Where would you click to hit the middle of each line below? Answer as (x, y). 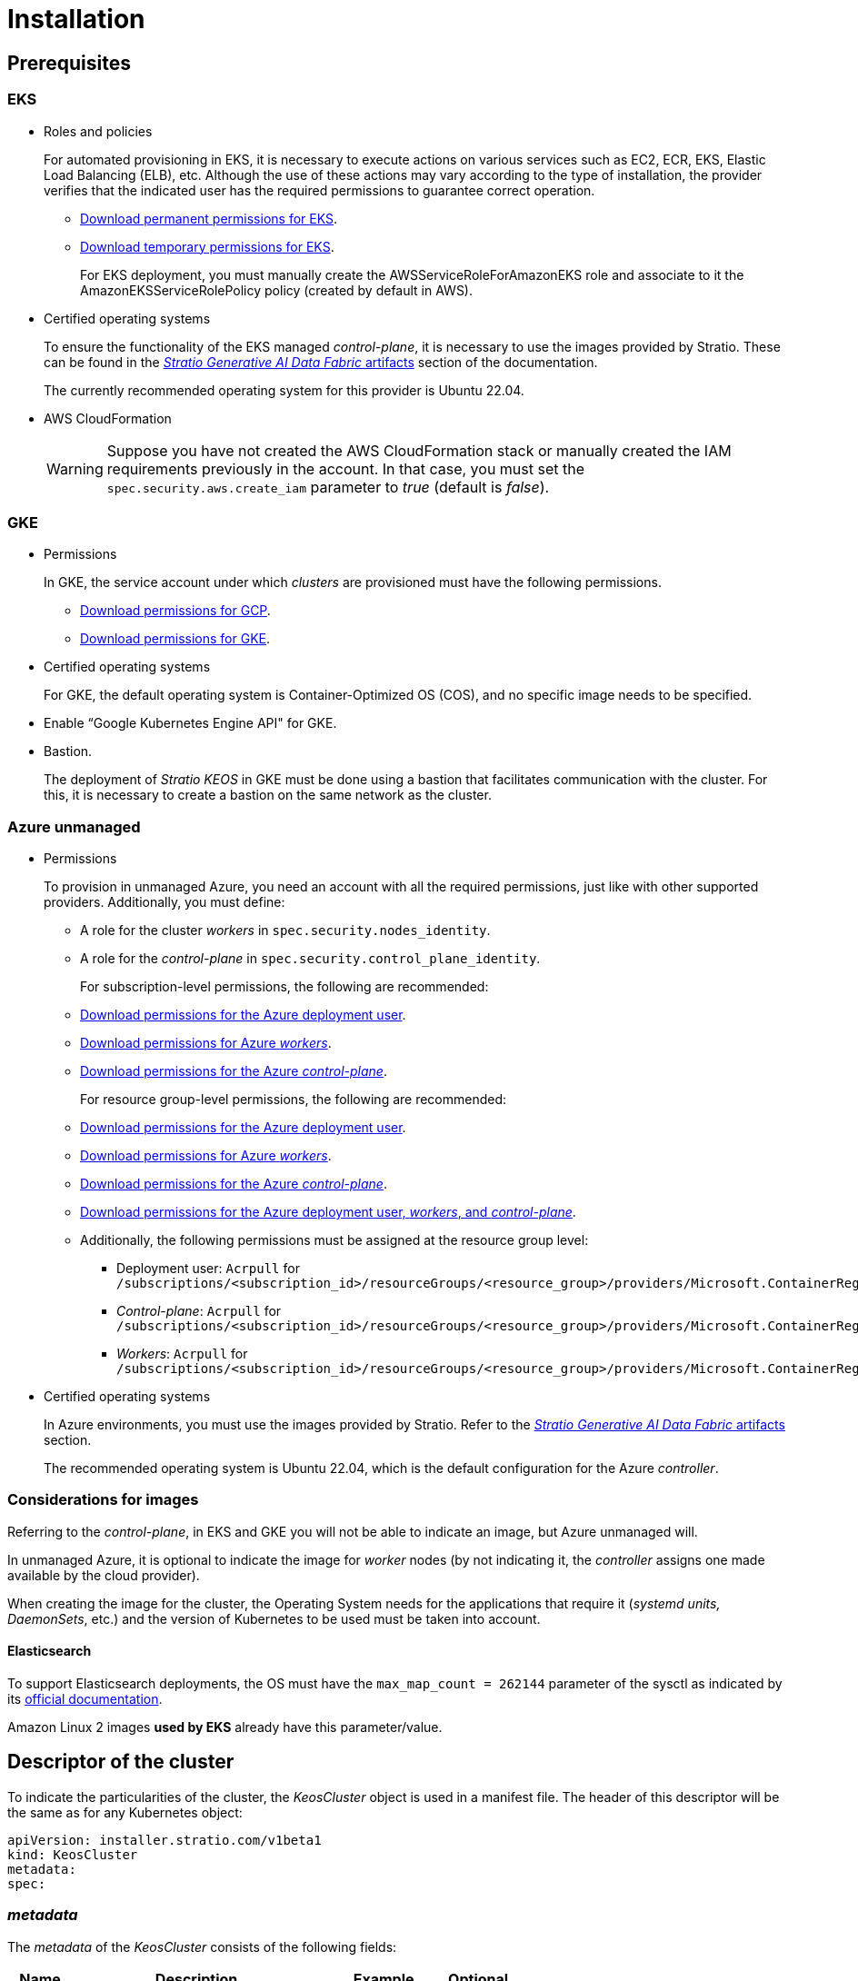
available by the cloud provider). (104, 1575)
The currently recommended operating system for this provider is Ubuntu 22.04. (284, 390)
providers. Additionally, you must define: (165, 902)
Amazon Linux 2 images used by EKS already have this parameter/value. (225, 1727)
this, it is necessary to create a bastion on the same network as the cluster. (268, 795)
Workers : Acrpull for (182, 1354)
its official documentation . (85, 1699)
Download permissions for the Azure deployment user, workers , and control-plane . (328, 1212)
